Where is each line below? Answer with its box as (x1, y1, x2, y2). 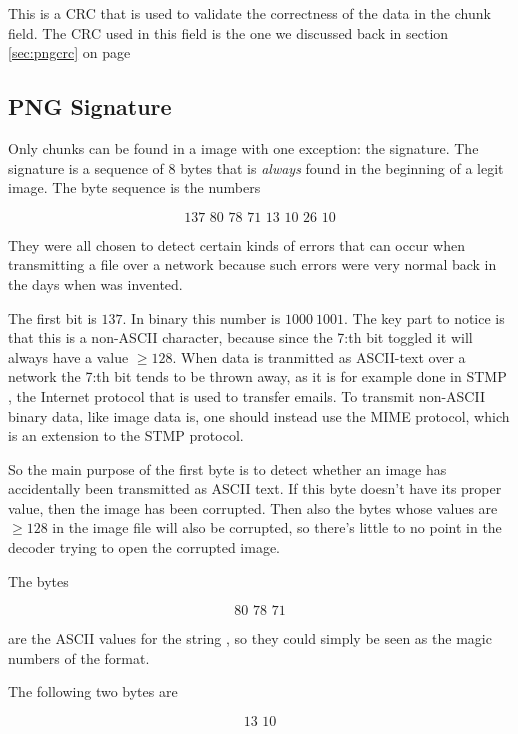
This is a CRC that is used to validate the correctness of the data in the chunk (8, 3, 491, 23)
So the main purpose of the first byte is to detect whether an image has (8, 458, 447, 479)
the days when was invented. (8, 273, 183, 294)
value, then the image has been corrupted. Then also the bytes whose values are (8, 497, 498, 518)
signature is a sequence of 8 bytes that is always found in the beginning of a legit (8, 157, 504, 178)
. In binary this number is (122, 307, 281, 328)
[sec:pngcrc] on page (8, 42, 131, 63)
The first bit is (8, 307, 97, 328)
